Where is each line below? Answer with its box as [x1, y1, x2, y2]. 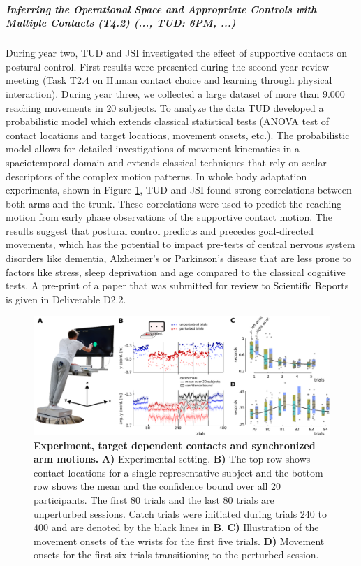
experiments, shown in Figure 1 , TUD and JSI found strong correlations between [6, 182, 352, 197]
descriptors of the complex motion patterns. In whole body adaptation [6, 168, 307, 183]
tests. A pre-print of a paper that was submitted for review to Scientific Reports [6, 278, 349, 293]
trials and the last [143, 493, 220, 507]
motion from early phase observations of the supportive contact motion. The [6, 210, 332, 224]
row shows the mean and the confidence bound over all [34, 479, 268, 493]
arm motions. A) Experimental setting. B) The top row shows [34, 451, 311, 466]
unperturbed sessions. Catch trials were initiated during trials [34, 506, 297, 521]
